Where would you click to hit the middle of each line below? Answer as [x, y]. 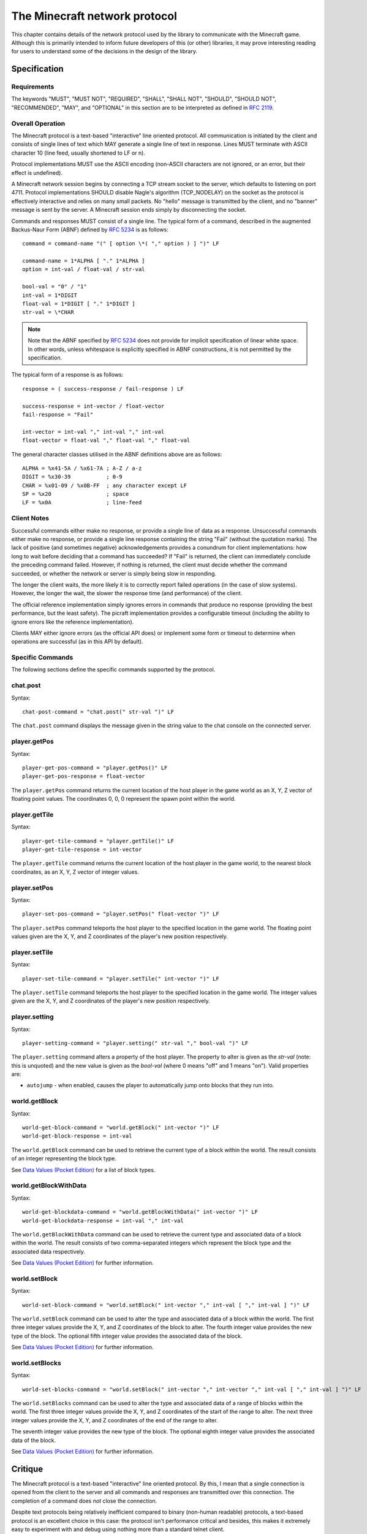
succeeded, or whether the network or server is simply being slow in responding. [114, 573]
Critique [27, 1469]
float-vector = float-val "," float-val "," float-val [106, 441]
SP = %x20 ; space [76, 494]
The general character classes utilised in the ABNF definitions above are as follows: [117, 454]
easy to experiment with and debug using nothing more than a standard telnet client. [118, 1529]
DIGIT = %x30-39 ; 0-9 [72, 477]
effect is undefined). [37, 172]
